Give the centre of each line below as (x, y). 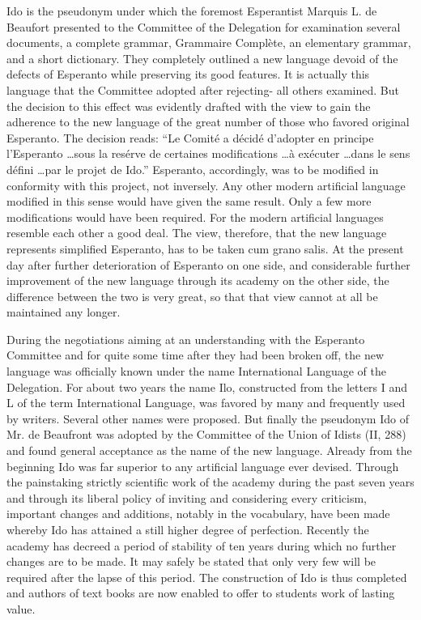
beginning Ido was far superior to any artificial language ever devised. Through (203, 466)
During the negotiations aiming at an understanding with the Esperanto (186, 339)
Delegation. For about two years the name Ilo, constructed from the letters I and (207, 386)
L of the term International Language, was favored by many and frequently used (206, 403)
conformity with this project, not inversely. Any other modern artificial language (206, 185)
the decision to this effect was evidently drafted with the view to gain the (189, 106)
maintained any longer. (64, 312)
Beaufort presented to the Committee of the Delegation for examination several (204, 26)
